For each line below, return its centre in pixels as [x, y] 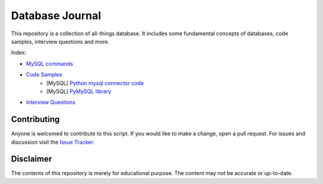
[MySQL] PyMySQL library [79, 91]
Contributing [35, 119]
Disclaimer [31, 159]
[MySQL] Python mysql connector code [95, 83]
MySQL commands [50, 63]
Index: [19, 53]
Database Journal [56, 16]
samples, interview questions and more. [60, 41]
